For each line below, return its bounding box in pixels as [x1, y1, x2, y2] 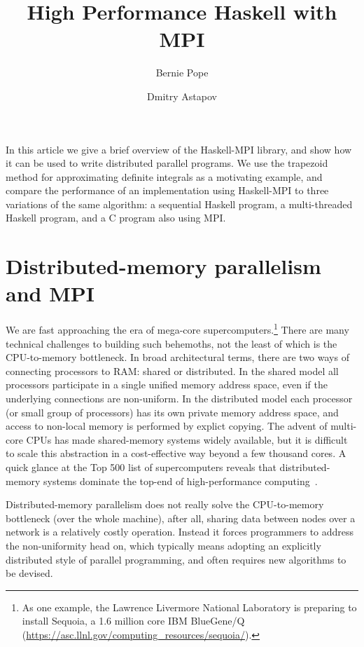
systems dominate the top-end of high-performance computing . [43, 473, 318, 488]
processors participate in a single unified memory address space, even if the [6, 377, 328, 392]
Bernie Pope [155, 65, 209, 80]
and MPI [6, 279, 94, 308]
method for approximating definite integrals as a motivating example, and [6, 169, 323, 184]
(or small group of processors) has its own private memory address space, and [6, 404, 339, 419]
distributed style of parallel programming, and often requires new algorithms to [6, 552, 346, 566]
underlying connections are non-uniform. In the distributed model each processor [6, 391, 353, 405]
